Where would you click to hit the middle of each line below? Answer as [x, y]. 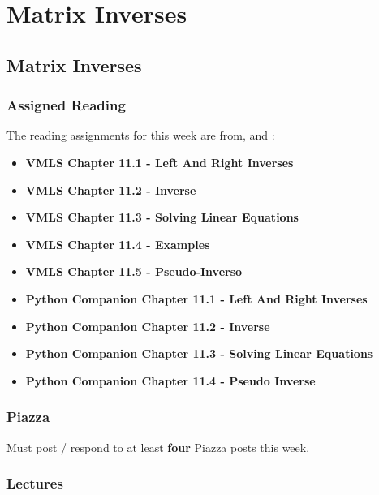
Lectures [35, 483]
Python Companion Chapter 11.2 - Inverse [148, 326]
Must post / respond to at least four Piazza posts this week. [158, 447]
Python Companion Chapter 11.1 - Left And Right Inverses [196, 298]
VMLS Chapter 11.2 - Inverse [111, 189]
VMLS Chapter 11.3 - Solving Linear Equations [162, 217]
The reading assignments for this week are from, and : [141, 135]
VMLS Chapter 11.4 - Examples [118, 244]
